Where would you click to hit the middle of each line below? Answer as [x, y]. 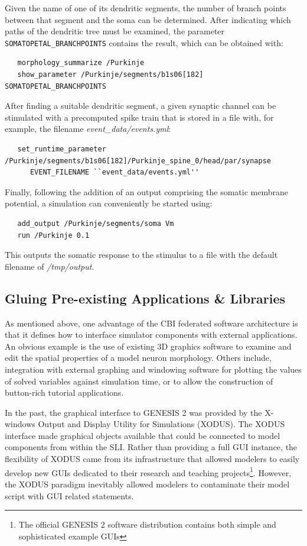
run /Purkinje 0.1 [53, 235]
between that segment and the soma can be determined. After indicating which [148, 19]
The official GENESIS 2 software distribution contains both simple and [147, 524]
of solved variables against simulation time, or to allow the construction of [139, 381]
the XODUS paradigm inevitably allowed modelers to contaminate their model [147, 484]
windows [20, 424]
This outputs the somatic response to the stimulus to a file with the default [141, 255]
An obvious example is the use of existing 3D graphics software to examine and [148, 346]
